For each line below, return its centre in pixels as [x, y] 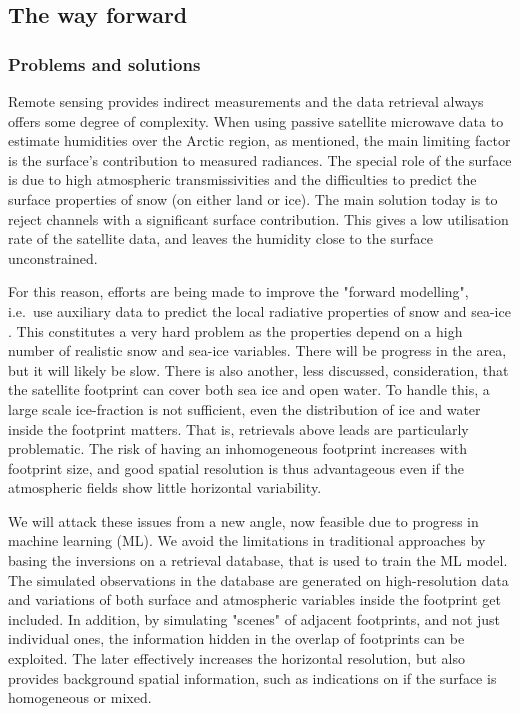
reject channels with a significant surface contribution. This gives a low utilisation [258, 218]
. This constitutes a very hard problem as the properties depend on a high [235, 330]
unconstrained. [53, 257]
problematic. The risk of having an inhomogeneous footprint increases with [237, 448]
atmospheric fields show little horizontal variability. [165, 487]
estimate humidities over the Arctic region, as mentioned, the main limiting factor [259, 140]
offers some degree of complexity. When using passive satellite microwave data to [256, 120]
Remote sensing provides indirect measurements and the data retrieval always [246, 101]
